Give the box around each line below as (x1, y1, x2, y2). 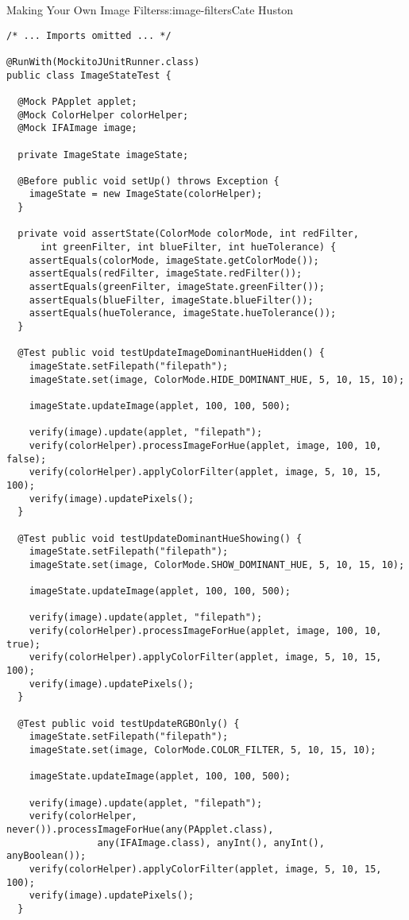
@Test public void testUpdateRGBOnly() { (17, 717, 240, 729)
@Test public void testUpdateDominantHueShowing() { (17, 532, 303, 544)
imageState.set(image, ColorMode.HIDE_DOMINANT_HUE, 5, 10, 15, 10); (29, 373, 405, 385)
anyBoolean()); (6, 850, 87, 862)
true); (6, 638, 41, 650)
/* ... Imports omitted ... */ (6, 29, 172, 41)
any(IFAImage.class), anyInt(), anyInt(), (97, 837, 325, 848)
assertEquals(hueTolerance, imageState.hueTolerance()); (29, 307, 337, 319)
